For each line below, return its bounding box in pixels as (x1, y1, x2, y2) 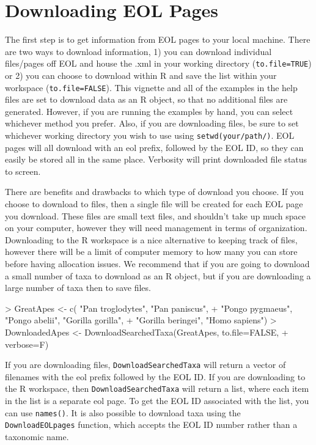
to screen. (5, 164, 41, 177)
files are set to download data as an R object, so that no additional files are (5, 93, 288, 106)
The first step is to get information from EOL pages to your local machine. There (5, 33, 310, 46)
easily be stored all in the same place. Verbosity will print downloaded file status (5, 153, 307, 166)
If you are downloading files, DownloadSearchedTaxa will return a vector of (5, 358, 286, 371)
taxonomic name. (5, 430, 69, 443)
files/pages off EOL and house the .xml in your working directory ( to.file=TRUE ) (5, 57, 312, 70)
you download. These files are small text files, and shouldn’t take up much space (5, 209, 306, 222)
